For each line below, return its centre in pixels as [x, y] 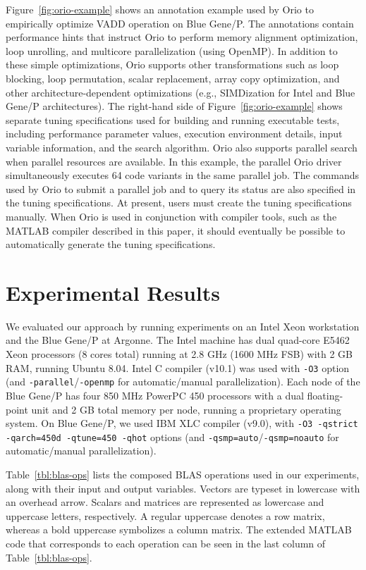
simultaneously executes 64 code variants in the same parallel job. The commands [182, 175]
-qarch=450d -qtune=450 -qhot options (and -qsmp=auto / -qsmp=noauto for [172, 436]
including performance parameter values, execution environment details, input [174, 134]
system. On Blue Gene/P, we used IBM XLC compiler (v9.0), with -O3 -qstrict [182, 423]
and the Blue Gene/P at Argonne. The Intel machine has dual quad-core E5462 [178, 340]
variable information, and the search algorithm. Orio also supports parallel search [182, 147]
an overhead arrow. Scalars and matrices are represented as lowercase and [165, 502]
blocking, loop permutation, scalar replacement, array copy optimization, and [173, 78]
